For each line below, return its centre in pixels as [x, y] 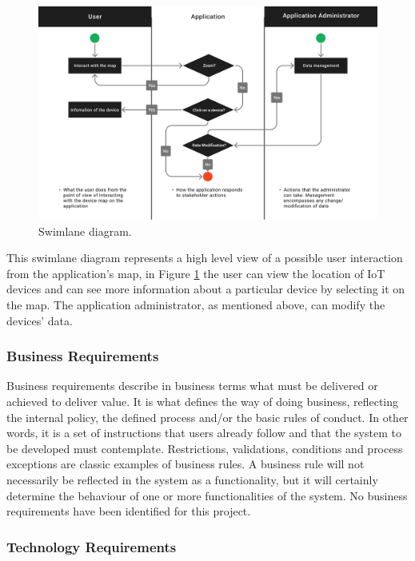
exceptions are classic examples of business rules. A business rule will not [186, 464]
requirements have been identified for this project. [129, 511]
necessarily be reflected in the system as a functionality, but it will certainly [192, 479]
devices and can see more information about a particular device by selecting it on [206, 289]
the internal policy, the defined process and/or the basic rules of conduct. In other [207, 417]
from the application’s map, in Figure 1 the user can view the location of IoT [196, 273]
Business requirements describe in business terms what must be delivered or [192, 386]
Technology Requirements [92, 546]
